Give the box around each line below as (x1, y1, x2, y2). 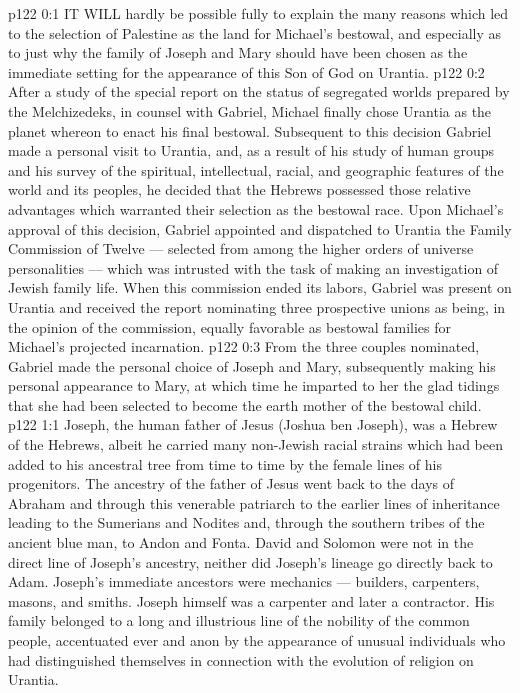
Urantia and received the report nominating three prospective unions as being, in (8, 296, 506, 317)
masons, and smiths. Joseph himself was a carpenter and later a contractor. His (8, 590, 495, 611)
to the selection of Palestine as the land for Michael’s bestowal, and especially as (8, 22, 502, 43)
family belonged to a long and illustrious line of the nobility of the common (8, 610, 470, 631)
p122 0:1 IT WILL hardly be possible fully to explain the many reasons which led (8, 3, 509, 23)
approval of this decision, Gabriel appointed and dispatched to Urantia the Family (8, 218, 512, 239)
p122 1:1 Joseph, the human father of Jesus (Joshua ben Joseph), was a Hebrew (8, 414, 498, 435)
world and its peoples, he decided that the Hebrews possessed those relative (8, 179, 471, 200)
